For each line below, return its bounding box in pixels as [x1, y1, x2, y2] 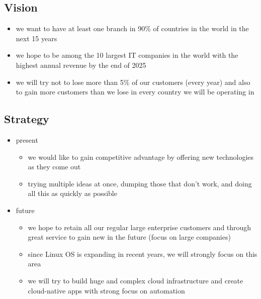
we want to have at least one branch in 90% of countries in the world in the [16, 23, 249, 34]
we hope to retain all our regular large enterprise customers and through [28, 222, 251, 232]
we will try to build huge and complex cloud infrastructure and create [28, 275, 243, 285]
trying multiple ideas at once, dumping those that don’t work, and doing [28, 178, 252, 188]
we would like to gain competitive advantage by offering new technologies [28, 151, 254, 162]
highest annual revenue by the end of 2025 [16, 59, 146, 70]
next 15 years [16, 33, 57, 43]
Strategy [4, 111, 49, 127]
